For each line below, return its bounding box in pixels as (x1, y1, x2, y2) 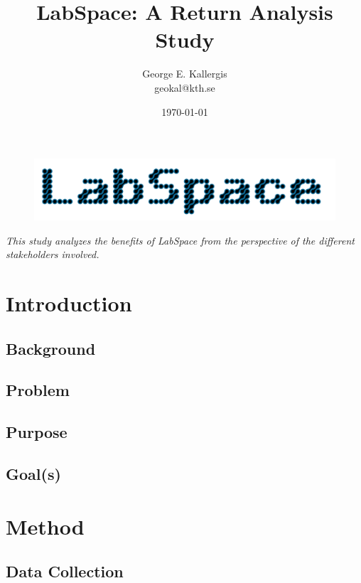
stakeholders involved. (6, 247, 99, 262)
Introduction (6, 289, 132, 318)
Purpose (6, 421, 68, 443)
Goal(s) (6, 462, 61, 484)
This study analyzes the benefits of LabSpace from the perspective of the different (6, 232, 355, 247)
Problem (6, 379, 70, 401)
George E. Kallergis (142, 66, 227, 81)
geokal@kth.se (154, 80, 215, 95)
